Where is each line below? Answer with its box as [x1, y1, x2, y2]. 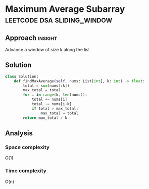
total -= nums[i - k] [31, 102, 72, 107]
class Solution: [5, 74, 39, 79]
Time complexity [5, 167, 47, 174]
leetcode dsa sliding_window [5, 14, 112, 25]
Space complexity [5, 144, 50, 151]
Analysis [5, 129, 33, 137]
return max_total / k [23, 115, 68, 120]
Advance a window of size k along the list [5, 47, 90, 52]
